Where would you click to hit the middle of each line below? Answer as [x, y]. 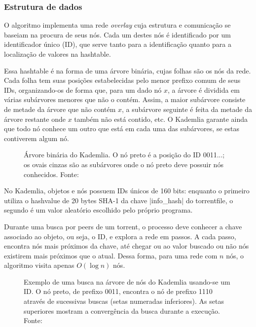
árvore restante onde [35, 119]
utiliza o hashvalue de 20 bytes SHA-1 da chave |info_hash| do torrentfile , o [119, 200]
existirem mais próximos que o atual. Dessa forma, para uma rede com [111, 255]
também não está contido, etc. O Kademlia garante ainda [161, 119]
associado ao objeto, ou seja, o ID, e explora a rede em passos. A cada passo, [120, 236]
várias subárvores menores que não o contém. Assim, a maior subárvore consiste [125, 99]
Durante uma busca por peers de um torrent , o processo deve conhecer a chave [123, 226]
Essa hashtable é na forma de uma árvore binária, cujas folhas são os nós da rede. [128, 70]
